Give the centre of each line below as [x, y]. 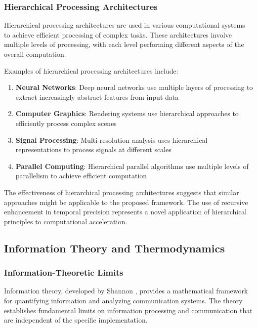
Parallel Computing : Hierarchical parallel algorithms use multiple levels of [132, 166]
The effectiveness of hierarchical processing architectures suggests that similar [122, 192]
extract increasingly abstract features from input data [97, 97]
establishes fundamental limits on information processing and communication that [128, 310]
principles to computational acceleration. [66, 221]
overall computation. [35, 54]
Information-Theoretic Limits [64, 272]
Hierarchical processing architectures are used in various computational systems [125, 25]
